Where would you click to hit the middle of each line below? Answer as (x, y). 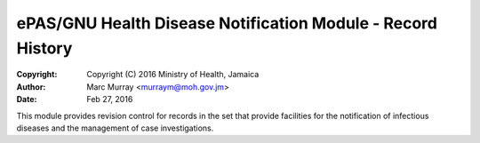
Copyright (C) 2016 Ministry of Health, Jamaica (173, 75)
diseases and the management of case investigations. (115, 128)
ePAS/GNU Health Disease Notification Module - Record (227, 23)
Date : (27, 99)
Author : (31, 87)
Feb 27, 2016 (110, 99)
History (44, 48)
